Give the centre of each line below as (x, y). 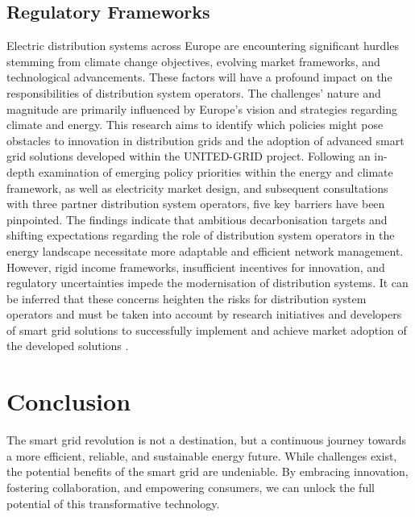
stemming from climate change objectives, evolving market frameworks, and (193, 61)
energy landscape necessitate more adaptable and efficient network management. (205, 250)
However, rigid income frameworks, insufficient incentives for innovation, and (196, 267)
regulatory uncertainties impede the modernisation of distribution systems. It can (207, 283)
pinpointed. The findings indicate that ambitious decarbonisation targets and (197, 219)
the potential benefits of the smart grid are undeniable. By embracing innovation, (207, 471)
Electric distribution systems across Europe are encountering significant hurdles (203, 46)
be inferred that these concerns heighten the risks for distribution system (187, 298)
